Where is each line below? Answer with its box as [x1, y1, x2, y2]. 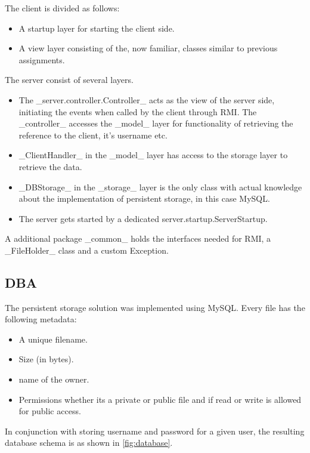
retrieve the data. [18, 160, 82, 172]
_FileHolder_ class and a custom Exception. [5, 244, 169, 256]
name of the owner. [18, 373, 89, 386]
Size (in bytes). [18, 353, 74, 365]
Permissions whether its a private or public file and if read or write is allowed [18, 393, 302, 405]
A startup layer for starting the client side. [18, 21, 175, 34]
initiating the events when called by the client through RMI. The [18, 105, 257, 118]
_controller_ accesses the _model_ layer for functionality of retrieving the [18, 117, 293, 130]
